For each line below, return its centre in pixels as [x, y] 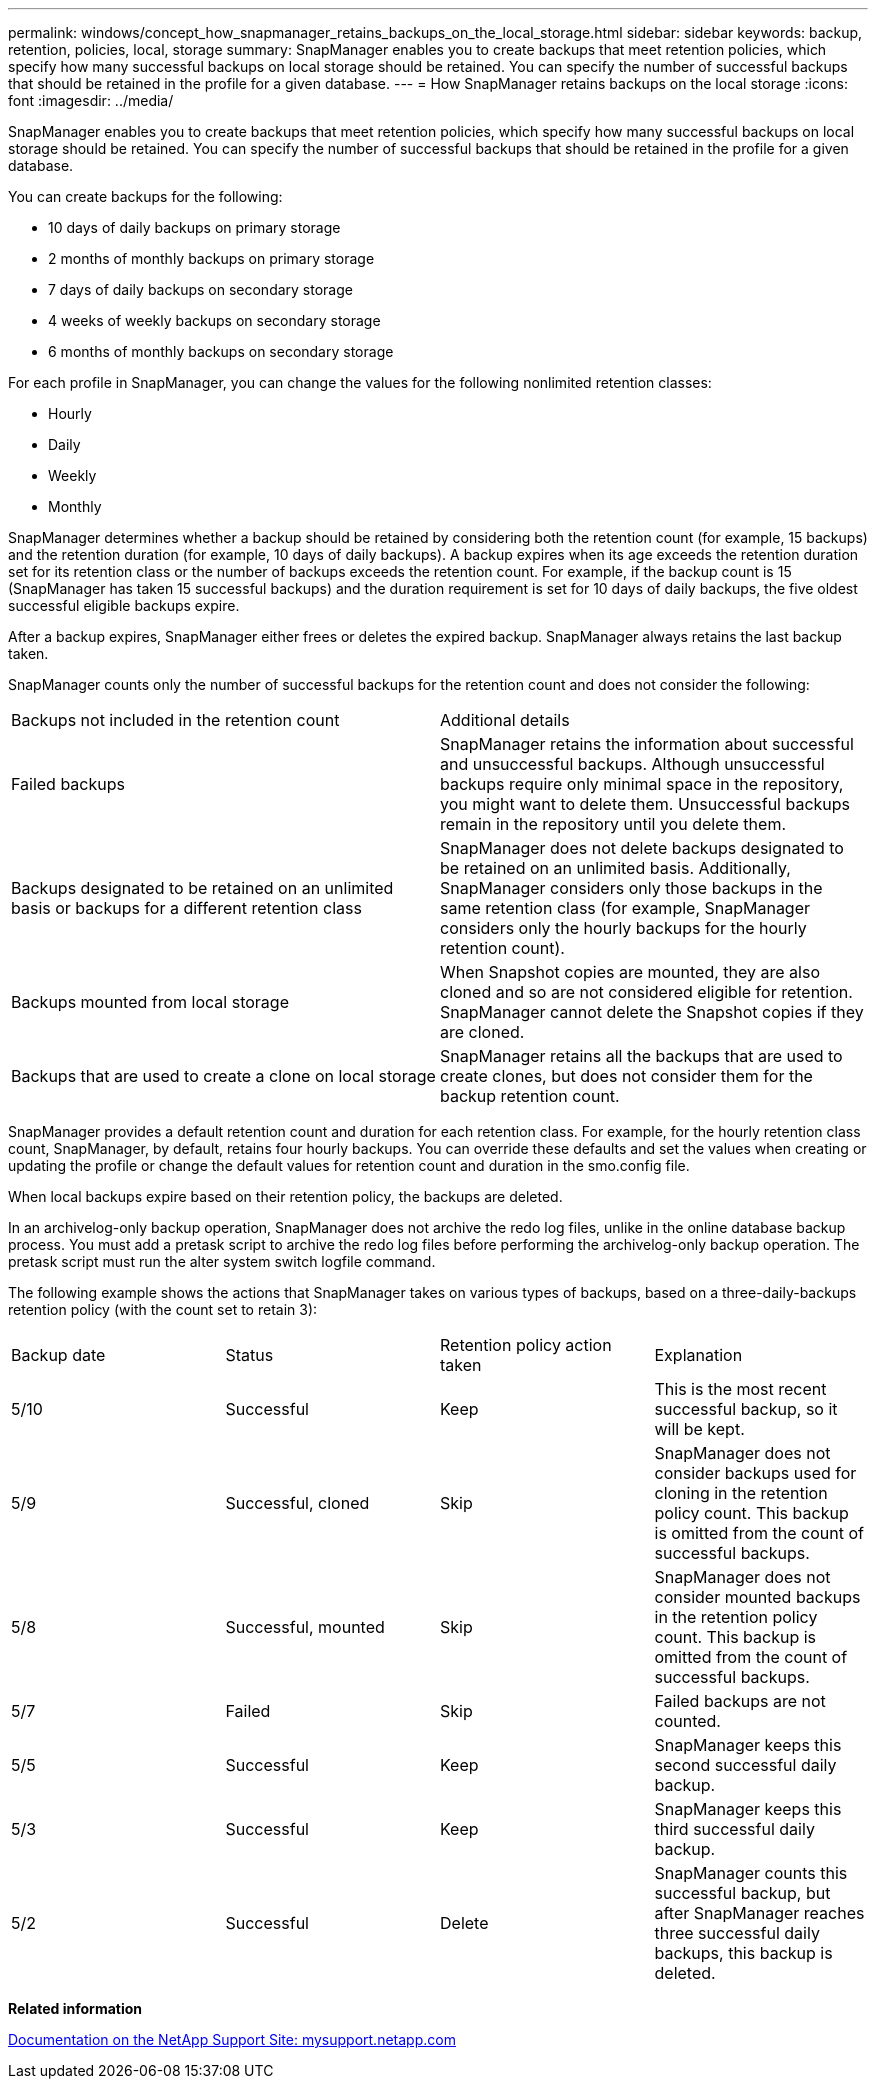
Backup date [58, 1355]
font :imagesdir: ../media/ [91, 100]
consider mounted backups [757, 1597]
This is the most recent [740, 1389]
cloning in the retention [741, 1493]
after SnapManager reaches [759, 1913]
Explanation [698, 1355]
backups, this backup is [743, 1953]
